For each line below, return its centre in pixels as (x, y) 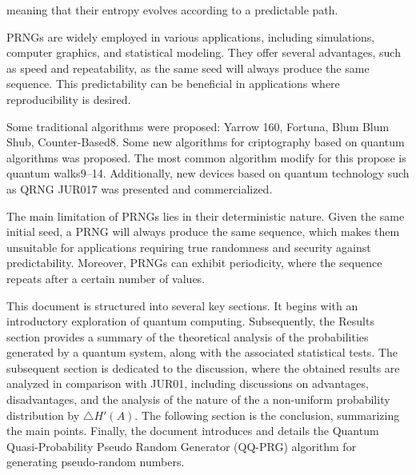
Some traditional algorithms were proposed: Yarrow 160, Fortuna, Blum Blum (198, 126)
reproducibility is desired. (69, 99)
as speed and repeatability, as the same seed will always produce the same (188, 68)
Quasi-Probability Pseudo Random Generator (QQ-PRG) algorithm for (182, 446)
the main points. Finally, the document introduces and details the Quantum (193, 431)
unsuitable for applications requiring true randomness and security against (189, 247)
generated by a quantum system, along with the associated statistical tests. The (202, 352)
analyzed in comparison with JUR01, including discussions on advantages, (188, 383)
